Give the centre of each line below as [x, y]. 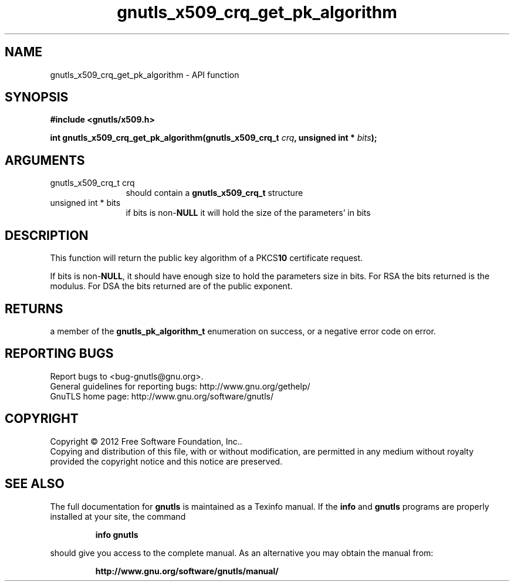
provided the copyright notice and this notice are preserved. [166, 461]
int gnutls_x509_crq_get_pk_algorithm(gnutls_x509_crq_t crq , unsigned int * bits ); [214, 138]
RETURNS [34, 309]
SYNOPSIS [37, 97]
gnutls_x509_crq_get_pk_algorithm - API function [145, 74]
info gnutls [117, 534]
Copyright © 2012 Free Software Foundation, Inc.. [146, 441]
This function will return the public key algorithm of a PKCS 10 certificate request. [207, 258]
